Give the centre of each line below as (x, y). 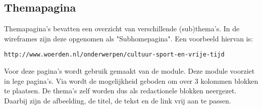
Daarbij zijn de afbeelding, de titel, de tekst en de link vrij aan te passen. (118, 100)
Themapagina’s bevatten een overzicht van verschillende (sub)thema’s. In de (122, 29)
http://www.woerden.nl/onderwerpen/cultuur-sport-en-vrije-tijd (114, 55)
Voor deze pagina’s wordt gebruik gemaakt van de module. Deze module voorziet (129, 71)
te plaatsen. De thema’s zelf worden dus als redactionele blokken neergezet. (120, 91)
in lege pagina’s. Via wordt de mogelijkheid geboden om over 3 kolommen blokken (131, 80)
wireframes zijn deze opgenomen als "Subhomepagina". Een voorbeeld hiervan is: (128, 38)
